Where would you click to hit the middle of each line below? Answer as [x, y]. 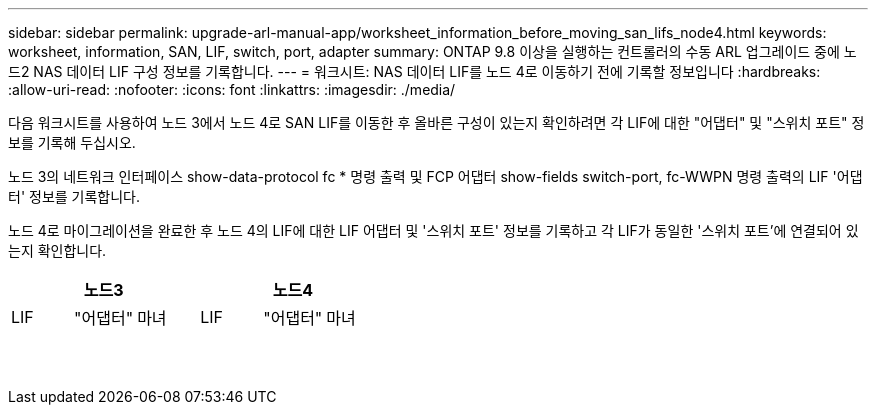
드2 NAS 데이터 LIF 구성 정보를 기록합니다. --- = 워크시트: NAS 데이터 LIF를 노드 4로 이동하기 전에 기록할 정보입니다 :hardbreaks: [414, 71]
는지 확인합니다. [57, 250]
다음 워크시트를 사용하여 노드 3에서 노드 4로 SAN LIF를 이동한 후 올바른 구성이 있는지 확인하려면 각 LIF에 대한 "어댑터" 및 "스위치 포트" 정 [436, 122]
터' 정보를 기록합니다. [74, 196]
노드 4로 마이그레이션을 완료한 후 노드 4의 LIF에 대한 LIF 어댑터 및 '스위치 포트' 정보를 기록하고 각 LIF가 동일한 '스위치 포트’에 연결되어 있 [433, 230]
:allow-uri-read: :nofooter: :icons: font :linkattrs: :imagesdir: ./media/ [232, 89]
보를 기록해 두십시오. [72, 142]
